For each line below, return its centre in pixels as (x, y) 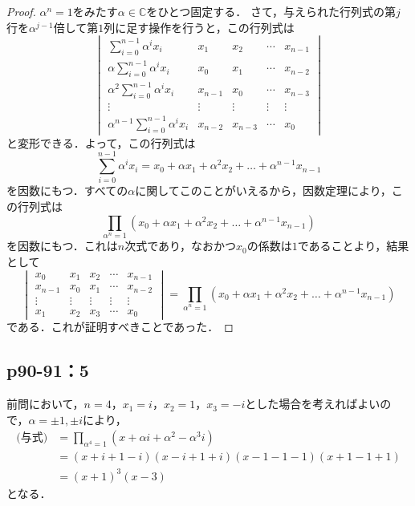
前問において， (45, 404)
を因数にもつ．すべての (67, 190)
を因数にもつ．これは (62, 246)
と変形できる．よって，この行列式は (101, 142)
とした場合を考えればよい (313, 404)
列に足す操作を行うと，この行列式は (199, 27)
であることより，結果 (353, 246)
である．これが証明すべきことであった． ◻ (120, 327)
